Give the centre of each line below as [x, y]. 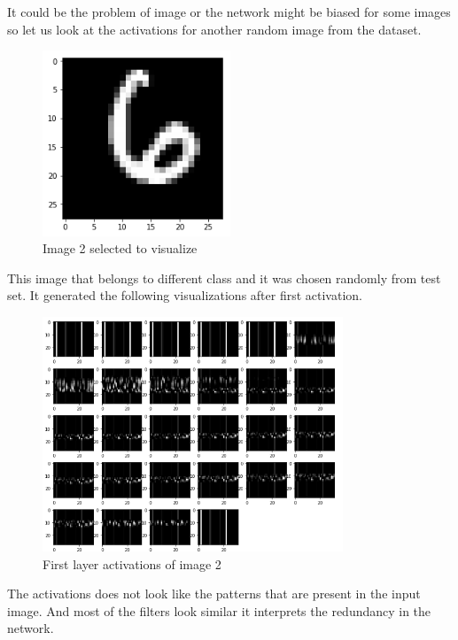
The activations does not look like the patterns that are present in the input [214, 594]
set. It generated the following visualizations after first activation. [185, 295]
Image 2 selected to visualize [120, 248]
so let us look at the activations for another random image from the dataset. [214, 29]
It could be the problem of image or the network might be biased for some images [229, 12]
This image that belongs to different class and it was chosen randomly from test [224, 278]
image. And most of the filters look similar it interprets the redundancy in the [219, 610]
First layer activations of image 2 [132, 563]
